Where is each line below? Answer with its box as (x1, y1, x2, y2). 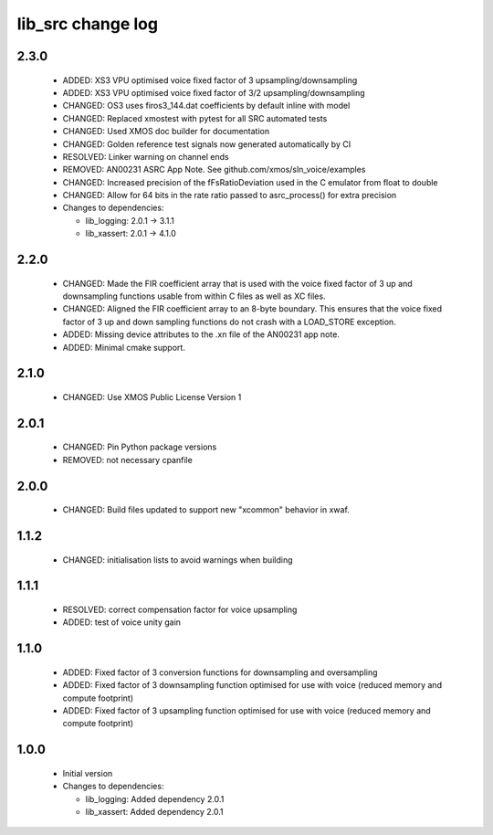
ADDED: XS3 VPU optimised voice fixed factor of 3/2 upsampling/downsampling (62, 87, 365, 98)
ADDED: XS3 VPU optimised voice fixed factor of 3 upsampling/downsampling (62, 74, 358, 86)
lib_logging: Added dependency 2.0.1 (85, 793, 225, 804)
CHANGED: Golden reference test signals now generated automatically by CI (62, 138, 351, 150)
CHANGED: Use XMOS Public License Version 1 (62, 392, 242, 403)
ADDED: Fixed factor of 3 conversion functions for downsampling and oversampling (62, 667, 378, 678)
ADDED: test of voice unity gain (62, 617, 182, 628)
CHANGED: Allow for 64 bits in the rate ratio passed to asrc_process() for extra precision (62, 190, 397, 201)
